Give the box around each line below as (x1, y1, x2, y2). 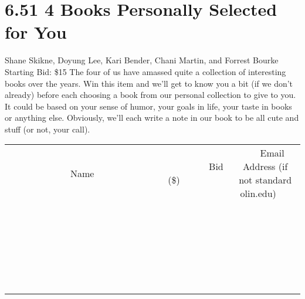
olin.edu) (240, 186, 276, 201)
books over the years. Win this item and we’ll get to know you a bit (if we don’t (5, 77, 293, 89)
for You (5, 20, 67, 44)
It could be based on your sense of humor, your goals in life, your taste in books (5, 100, 292, 112)
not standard (239, 173, 292, 187)
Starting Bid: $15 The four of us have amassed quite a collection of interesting (5, 65, 286, 77)
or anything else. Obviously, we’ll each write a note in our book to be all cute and (5, 111, 299, 124)
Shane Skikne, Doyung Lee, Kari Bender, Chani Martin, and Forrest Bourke (5, 54, 279, 66)
